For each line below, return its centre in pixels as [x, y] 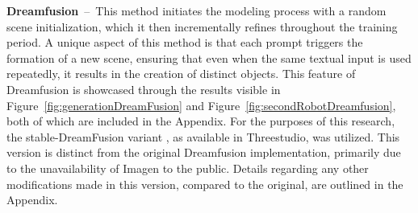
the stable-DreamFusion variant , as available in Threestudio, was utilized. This [203, 136]
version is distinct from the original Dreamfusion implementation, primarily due [204, 152]
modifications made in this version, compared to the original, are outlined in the [205, 184]
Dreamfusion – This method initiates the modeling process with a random [196, 10]
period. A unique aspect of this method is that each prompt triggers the [185, 42]
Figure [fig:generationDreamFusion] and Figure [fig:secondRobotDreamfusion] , [201, 105]
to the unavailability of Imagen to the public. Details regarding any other [188, 168]
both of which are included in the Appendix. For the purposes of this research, [201, 121]
